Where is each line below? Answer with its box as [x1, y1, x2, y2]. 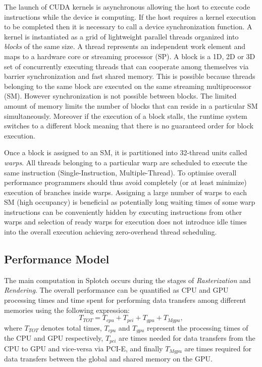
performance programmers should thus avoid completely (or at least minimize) [4, 177, 247, 188]
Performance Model [4, 251, 110, 267]
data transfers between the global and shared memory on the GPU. [4, 353, 213, 364]
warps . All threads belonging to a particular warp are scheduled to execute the [4, 157, 247, 167]
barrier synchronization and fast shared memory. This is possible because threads [4, 71, 255, 81]
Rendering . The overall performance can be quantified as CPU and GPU [4, 285, 229, 295]
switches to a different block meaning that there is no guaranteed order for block [4, 120, 253, 131]
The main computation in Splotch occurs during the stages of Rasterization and [4, 274, 251, 285]
